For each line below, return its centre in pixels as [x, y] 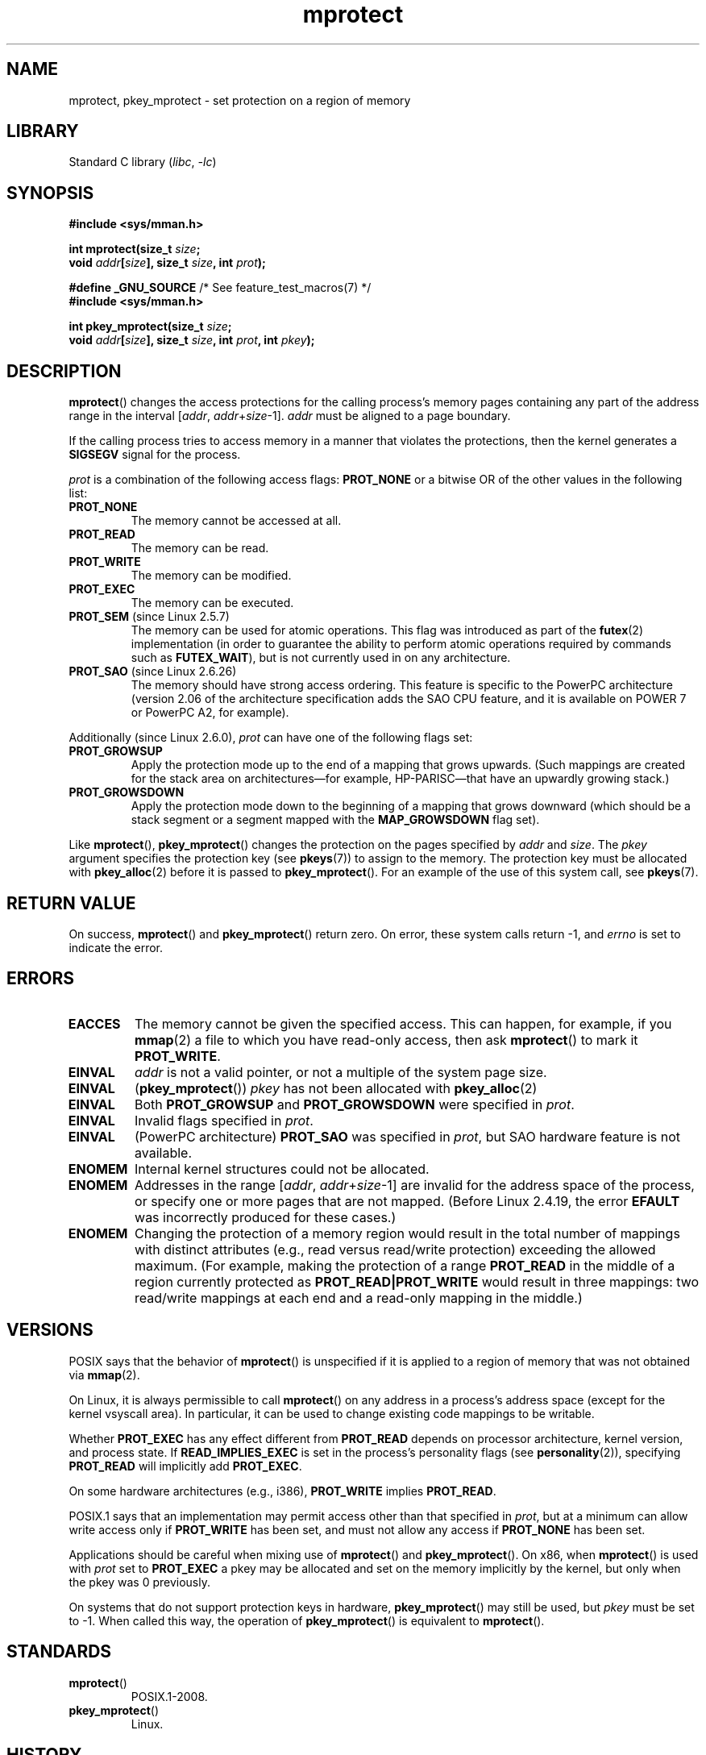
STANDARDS [59, 1652]
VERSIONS [50, 1330]
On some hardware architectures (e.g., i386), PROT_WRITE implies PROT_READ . [282, 1491]
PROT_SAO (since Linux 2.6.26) [153, 672]
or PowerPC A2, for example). [210, 713]
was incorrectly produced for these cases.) [266, 1217]
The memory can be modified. [211, 576]
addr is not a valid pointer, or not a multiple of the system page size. [341, 1072]
